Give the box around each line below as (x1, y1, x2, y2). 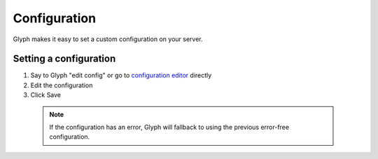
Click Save (30, 91, 62, 99)
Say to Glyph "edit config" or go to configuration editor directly (30, 71, 212, 79)
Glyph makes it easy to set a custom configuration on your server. (13, 35, 203, 43)
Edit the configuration (30, 81, 93, 89)
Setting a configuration (13, 53, 116, 65)
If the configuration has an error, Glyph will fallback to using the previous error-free (49, 123, 290, 132)
